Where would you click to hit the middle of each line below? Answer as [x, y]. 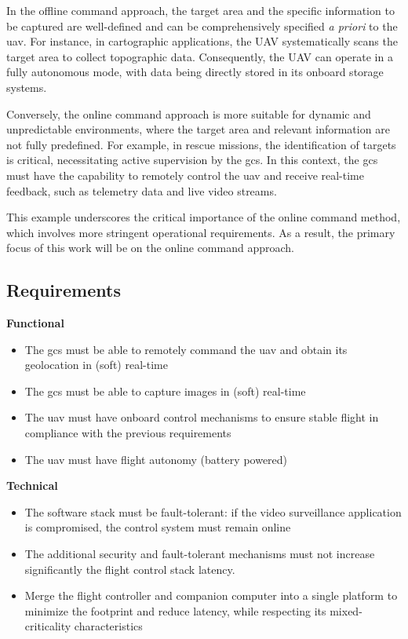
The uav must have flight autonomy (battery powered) [156, 459]
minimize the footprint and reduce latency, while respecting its [175, 610]
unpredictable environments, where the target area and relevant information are [198, 129]
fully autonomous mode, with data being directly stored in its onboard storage [195, 72]
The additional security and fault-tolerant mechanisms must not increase [200, 554]
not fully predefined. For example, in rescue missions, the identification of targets [201, 144]
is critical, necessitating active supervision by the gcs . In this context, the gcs [192, 160]
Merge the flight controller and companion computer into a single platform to [211, 595]
